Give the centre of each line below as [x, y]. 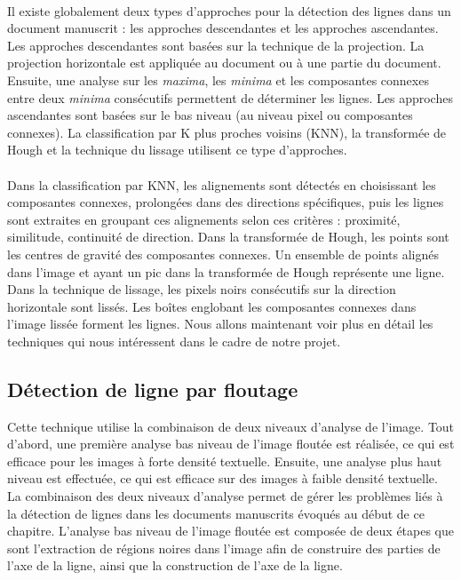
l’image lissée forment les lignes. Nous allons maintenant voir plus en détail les [220, 324]
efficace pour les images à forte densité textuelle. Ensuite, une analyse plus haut [225, 461]
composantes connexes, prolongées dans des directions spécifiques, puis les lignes [226, 202]
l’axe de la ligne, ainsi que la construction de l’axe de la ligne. [175, 565]
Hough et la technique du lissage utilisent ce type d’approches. [177, 150]
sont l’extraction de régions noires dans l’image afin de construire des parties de [224, 548]
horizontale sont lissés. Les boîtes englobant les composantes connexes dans [212, 306]
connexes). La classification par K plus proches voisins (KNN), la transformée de [227, 132]
